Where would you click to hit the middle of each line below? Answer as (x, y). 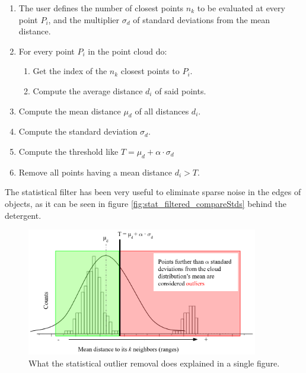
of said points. (181, 90)
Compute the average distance (88, 90)
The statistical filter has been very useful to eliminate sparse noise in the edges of (153, 192)
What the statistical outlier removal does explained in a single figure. (154, 363)
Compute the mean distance (70, 111)
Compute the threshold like (68, 151)
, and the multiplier (84, 19)
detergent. (23, 215)
